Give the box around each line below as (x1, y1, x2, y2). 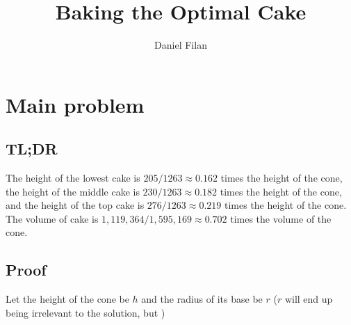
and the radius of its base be (141, 292, 263, 306)
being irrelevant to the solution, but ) (6, 305, 165, 319)
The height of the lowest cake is (6, 171, 140, 185)
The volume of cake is (6, 211, 99, 225)
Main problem (6, 90, 145, 118)
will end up (284, 292, 333, 306)
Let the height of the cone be (6, 292, 129, 306)
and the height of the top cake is (6, 198, 145, 212)
